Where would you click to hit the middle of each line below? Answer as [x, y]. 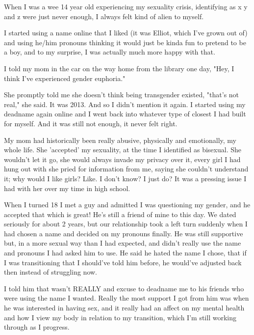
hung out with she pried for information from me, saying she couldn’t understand [126, 169]
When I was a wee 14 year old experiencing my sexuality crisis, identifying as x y [126, 6]
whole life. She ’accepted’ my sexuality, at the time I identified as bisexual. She [123, 150]
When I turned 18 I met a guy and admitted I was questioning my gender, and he [127, 205]
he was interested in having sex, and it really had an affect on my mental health [124, 308]
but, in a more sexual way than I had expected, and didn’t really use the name [123, 243]
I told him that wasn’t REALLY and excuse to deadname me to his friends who [124, 288]
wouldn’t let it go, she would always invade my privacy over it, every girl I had [122, 159]
